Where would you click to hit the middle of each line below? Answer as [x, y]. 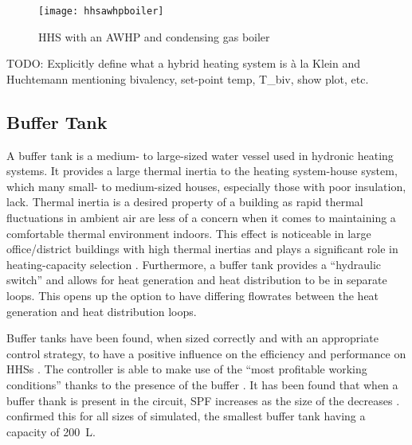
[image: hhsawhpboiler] [101, 11]
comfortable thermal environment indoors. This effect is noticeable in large [189, 233]
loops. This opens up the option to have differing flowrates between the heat [193, 295]
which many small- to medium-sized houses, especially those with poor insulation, [206, 186]
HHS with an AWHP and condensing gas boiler [154, 36]
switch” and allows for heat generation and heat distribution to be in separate [197, 280]
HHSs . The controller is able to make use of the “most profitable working [187, 369]
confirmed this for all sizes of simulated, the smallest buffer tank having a [186, 416]
